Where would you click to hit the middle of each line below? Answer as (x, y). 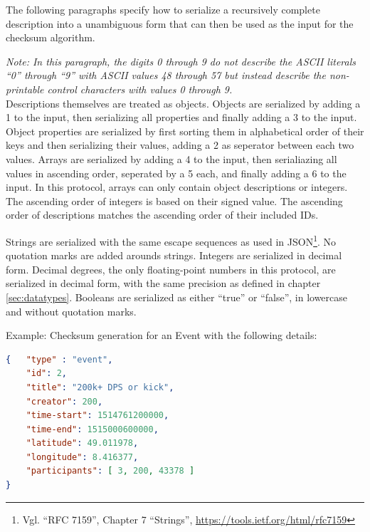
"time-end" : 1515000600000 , (92, 429)
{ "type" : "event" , (59, 359)
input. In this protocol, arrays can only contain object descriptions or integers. (177, 187)
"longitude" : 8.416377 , (82, 457)
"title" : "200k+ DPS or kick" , (100, 387)
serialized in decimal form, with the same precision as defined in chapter (163, 283)
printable (25, 89)
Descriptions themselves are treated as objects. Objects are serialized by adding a (183, 103)
